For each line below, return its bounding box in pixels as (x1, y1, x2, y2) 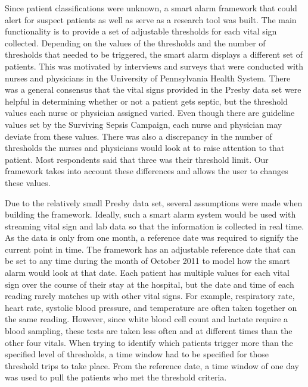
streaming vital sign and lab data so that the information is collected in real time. (5, 219, 304, 232)
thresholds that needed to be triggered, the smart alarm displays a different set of (5, 48, 303, 61)
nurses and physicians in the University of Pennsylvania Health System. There (5, 71, 291, 84)
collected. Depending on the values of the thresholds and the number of (5, 36, 266, 49)
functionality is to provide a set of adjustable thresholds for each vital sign (5, 25, 277, 37)
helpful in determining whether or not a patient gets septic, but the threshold (5, 95, 288, 107)
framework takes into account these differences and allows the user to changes (5, 165, 288, 177)
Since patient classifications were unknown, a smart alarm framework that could (5, 2, 297, 14)
